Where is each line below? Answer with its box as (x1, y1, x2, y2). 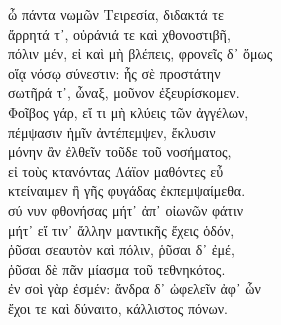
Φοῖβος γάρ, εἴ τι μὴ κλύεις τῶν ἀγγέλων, (8, 101, 249, 122)
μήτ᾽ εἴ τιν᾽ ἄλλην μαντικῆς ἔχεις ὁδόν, (8, 219, 235, 240)
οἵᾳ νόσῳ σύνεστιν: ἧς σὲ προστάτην (8, 62, 221, 83)
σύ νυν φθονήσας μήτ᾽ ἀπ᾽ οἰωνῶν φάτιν (8, 199, 244, 220)
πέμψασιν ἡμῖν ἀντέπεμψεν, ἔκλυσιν (8, 121, 216, 142)
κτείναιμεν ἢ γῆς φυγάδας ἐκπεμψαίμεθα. (8, 180, 246, 201)
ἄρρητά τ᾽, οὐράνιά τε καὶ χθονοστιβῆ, (8, 23, 231, 44)
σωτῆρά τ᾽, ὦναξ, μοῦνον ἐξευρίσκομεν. (8, 82, 240, 103)
